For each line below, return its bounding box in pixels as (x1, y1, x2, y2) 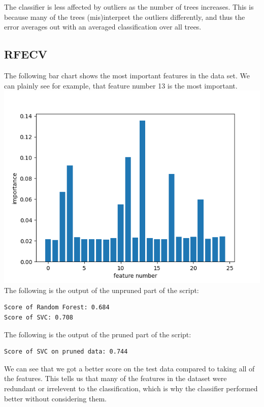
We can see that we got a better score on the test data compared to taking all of (4, 363, 255, 373)
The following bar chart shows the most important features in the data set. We (4, 70, 250, 80)
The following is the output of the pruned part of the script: (4, 329, 191, 339)
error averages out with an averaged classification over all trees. (4, 21, 202, 32)
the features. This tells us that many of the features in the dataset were (4, 373, 227, 384)
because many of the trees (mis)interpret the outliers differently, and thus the (4, 11, 245, 22)
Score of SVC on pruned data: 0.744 (4, 348, 128, 356)
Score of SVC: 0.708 (4, 313, 74, 321)
